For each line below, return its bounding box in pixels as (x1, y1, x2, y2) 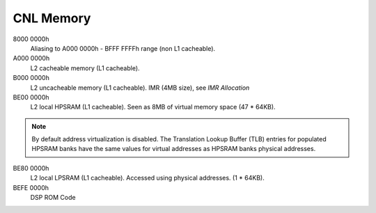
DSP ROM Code (30, 194, 76, 202)
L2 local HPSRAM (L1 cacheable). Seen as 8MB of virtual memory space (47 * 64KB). (30, 103, 276, 111)
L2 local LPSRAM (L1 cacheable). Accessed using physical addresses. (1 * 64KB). (30, 174, 265, 182)
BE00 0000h (13, 93, 49, 101)
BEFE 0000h (13, 183, 49, 191)
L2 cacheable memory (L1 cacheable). (30, 63, 140, 72)
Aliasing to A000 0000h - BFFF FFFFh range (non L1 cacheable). (30, 44, 216, 52)
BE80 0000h (13, 164, 49, 172)
